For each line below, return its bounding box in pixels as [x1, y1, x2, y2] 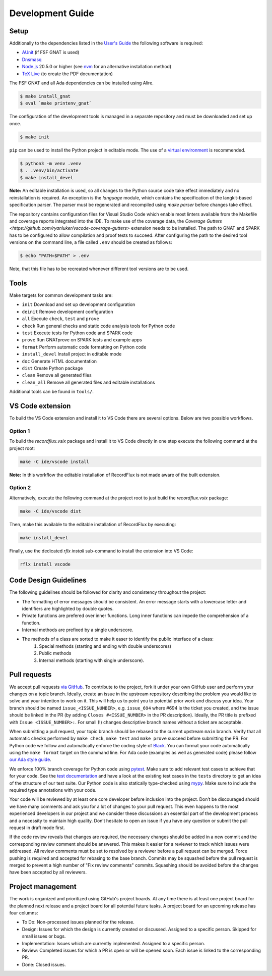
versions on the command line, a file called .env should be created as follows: [9, 239, 172, 245]
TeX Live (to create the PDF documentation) [22, 71, 113, 77]
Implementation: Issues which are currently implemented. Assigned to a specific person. [22, 940, 206, 946]
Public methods [39, 650, 72, 656]
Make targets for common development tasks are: [9, 292, 113, 298]
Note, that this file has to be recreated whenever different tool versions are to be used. [9, 266, 189, 272]
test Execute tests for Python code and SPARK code [22, 330, 133, 336]
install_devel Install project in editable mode [22, 351, 122, 357]
